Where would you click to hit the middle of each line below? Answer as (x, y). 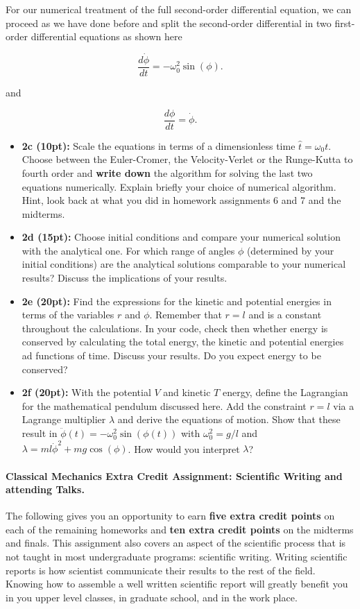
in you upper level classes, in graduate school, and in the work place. (152, 597)
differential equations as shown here (106, 36)
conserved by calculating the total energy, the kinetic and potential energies (183, 342)
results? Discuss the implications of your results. (125, 278)
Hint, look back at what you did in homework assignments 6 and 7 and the (181, 200)
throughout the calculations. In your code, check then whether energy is (175, 328)
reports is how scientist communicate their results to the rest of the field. (161, 570)
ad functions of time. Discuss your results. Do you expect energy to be (171, 355)
